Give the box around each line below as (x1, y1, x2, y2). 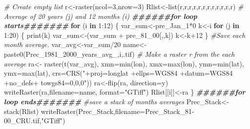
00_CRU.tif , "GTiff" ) (4, 115, 65, 126)
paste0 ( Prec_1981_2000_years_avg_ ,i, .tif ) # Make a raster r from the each (4, 48, 235, 59)
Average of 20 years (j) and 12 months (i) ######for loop (4, 11, 197, 21)
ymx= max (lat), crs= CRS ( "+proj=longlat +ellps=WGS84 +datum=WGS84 (4, 68, 233, 78)
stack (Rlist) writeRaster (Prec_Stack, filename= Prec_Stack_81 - (4, 106, 194, 116)
